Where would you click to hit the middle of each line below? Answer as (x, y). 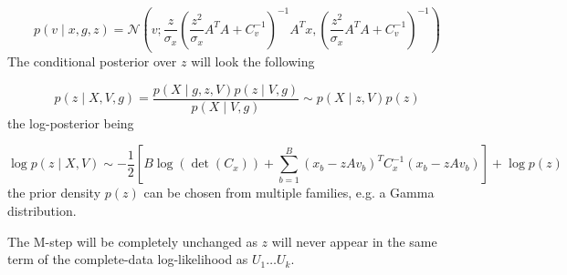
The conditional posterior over (92, 61)
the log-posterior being (71, 122)
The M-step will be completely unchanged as (132, 241)
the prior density (54, 193)
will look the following (253, 61)
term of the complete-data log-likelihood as (128, 259)
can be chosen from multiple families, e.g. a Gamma (289, 193)
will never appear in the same (354, 241)
